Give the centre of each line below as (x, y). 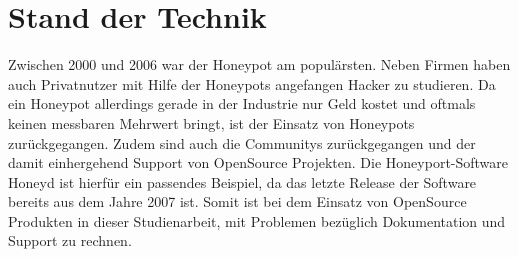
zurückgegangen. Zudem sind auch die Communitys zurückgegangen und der (242, 142)
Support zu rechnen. (70, 240)
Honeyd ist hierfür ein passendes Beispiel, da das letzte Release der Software (242, 181)
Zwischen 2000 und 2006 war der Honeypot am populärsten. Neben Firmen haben (259, 64)
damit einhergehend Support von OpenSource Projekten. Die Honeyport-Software (258, 162)
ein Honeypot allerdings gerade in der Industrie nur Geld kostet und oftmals (242, 103)
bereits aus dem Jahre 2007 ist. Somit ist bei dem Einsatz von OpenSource (237, 201)
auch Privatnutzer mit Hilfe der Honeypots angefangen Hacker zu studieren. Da (252, 83)
